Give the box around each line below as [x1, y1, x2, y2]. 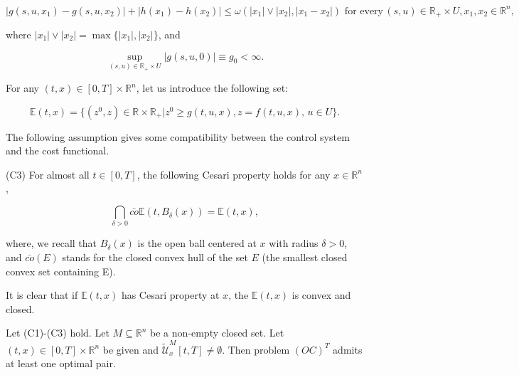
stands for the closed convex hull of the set [62, 250, 248, 264]
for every [344, 6, 383, 16]
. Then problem [222, 342, 290, 356]
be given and [102, 342, 159, 356]
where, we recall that [6, 236, 97, 250]
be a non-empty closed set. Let [150, 325, 284, 340]
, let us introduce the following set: [136, 80, 289, 95]
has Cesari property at [121, 287, 220, 302]
